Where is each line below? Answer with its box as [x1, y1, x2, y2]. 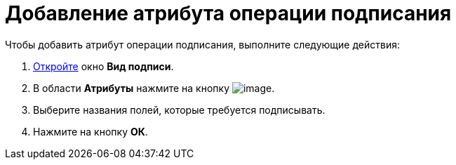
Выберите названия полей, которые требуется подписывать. [33, 103, 326, 116]
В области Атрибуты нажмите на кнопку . [33, 81, 275, 94]
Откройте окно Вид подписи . [33, 60, 174, 72]
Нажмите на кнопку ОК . [33, 125, 148, 138]
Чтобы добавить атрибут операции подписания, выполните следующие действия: [5, 38, 400, 51]
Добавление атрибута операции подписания [5, 1, 452, 25]
